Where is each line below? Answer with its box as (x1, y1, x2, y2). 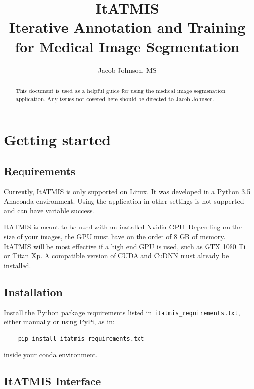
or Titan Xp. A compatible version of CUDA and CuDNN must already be (4, 251, 229, 261)
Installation (4, 284, 63, 299)
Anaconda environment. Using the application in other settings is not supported (4, 196, 244, 206)
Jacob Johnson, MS (98, 65, 157, 75)
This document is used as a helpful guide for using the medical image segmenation (15, 86, 226, 94)
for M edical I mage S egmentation (15, 36, 240, 56)
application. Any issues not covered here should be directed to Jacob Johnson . (15, 94, 215, 103)
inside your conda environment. (4, 349, 98, 360)
